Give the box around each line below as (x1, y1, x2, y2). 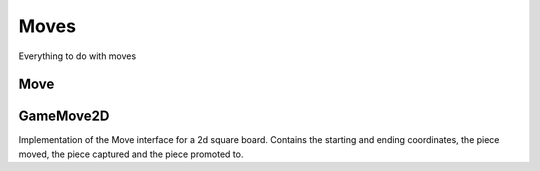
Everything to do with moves (18, 50, 137, 62)
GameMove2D (18, 108, 110, 125)
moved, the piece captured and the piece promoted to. (18, 148, 244, 160)
